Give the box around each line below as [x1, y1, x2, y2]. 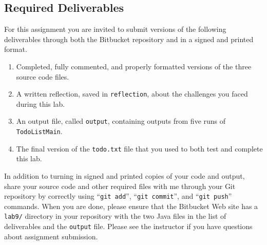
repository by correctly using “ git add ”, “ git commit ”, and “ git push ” [4, 191, 232, 201]
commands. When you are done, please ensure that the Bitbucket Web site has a [4, 200, 258, 211]
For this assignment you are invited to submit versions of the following [4, 24, 226, 34]
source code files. [16, 71, 69, 82]
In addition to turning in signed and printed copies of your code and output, [4, 170, 245, 181]
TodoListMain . [16, 126, 63, 137]
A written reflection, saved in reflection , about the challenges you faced [16, 88, 248, 99]
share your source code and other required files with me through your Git [4, 180, 236, 191]
